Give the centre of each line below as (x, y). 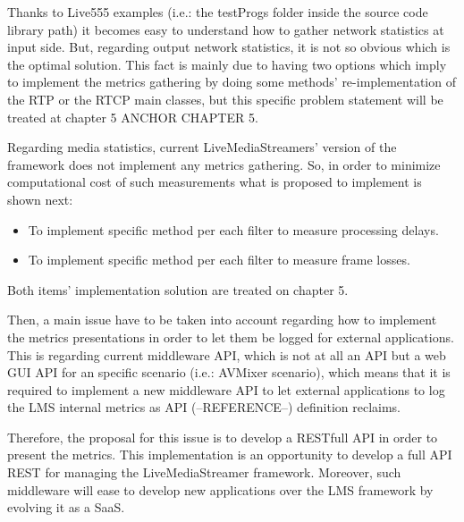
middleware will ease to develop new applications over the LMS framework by (220, 489)
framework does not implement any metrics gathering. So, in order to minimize (224, 164)
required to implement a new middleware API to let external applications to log (226, 389)
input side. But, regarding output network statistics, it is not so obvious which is (229, 47)
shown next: (40, 199)
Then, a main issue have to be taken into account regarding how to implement (222, 320)
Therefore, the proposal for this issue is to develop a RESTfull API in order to (223, 437)
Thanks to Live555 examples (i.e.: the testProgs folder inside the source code (218, 12)
